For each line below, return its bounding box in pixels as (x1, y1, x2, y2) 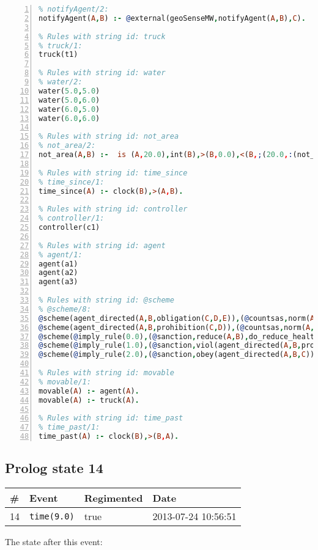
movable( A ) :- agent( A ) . (39, 386, 139, 395)
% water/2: (39, 78, 83, 86)
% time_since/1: (39, 177, 105, 186)
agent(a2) (39, 268, 78, 277)
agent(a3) (39, 277, 78, 287)
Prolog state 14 (5, 458, 103, 477)
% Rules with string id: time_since (39, 168, 188, 177)
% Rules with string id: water (39, 68, 166, 78)
